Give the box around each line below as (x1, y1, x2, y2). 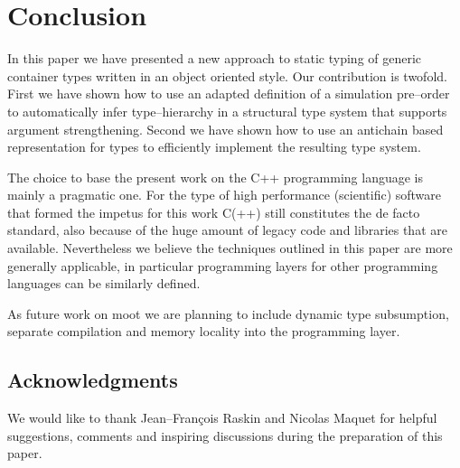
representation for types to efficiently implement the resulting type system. (7, 137, 421, 156)
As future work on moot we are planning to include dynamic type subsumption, (7, 304, 449, 323)
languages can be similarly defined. (7, 274, 201, 293)
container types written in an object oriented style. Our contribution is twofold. (7, 66, 447, 85)
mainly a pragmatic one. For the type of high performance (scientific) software (7, 185, 442, 204)
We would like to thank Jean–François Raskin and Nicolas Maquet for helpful (7, 408, 437, 427)
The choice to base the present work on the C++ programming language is (7, 167, 424, 186)
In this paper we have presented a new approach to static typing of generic (7, 49, 422, 68)
